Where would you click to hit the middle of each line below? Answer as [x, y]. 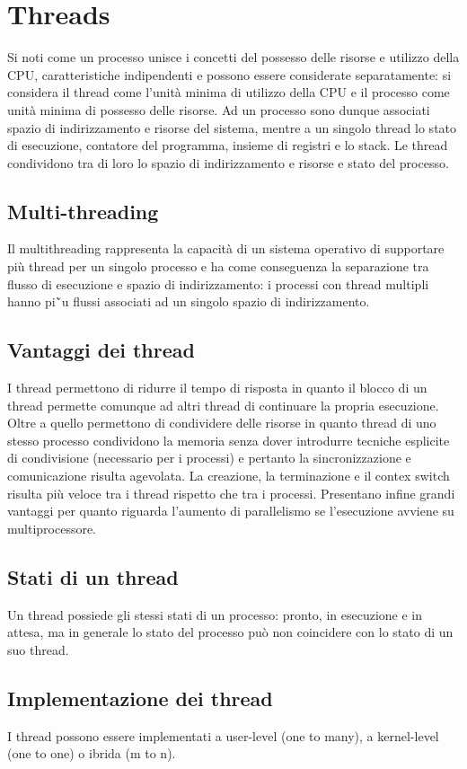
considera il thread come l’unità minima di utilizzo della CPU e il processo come [229, 92]
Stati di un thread [93, 576]
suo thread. [38, 649]
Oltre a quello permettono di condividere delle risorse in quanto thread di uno [222, 423]
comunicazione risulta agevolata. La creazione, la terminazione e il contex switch [229, 476]
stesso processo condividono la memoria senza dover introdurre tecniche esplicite [229, 440]
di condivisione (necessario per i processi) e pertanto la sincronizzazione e [209, 458]
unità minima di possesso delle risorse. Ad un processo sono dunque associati [219, 109]
